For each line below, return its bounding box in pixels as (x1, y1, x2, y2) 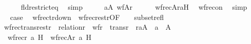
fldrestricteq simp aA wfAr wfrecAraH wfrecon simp (21, 2, 247, 12)
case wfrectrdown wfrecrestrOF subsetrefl (10, 11, 164, 22)
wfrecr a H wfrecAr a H (7, 31, 92, 42)
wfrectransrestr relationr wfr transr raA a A (4, 21, 171, 32)
